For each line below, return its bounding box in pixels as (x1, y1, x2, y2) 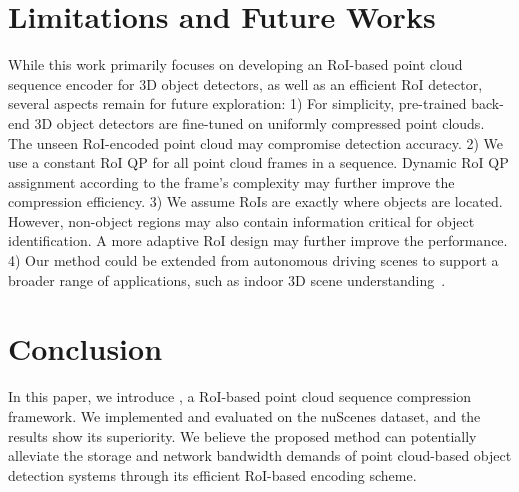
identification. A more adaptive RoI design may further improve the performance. (8, 230, 508, 251)
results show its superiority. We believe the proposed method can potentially (8, 425, 477, 446)
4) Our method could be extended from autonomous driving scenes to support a (8, 250, 499, 271)
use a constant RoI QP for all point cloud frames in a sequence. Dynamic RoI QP (8, 152, 509, 173)
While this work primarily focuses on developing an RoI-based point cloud (8, 54, 463, 75)
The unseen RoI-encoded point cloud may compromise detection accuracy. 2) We (8, 132, 504, 153)
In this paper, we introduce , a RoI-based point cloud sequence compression (8, 386, 472, 407)
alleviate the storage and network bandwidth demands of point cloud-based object (8, 445, 512, 466)
